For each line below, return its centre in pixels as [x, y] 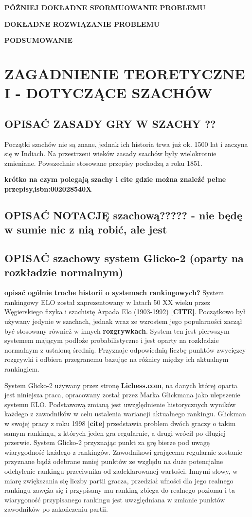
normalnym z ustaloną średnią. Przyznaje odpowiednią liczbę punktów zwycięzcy [125, 349]
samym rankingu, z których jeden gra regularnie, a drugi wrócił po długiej [115, 433]
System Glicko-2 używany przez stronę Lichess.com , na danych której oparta [121, 385]
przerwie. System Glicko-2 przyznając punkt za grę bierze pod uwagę [107, 442]
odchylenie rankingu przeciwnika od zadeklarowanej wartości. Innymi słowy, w [121, 471]
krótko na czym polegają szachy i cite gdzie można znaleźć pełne [115, 179]
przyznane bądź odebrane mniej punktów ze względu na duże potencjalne [114, 461]
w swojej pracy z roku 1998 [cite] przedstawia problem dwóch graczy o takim [120, 423]
